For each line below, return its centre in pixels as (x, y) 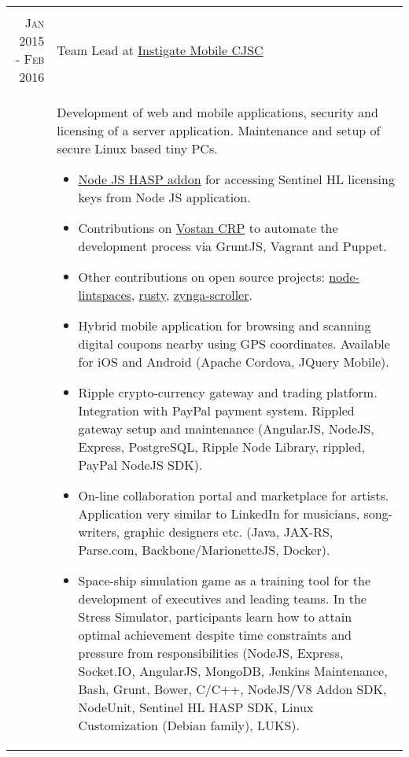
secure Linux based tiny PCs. (137, 148)
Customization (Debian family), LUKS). (189, 725)
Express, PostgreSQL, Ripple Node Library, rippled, (221, 447)
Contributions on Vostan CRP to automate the (208, 228)
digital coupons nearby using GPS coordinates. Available (234, 343)
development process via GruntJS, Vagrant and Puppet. (232, 246)
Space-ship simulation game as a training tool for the (225, 580)
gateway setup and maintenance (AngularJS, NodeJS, (226, 428)
